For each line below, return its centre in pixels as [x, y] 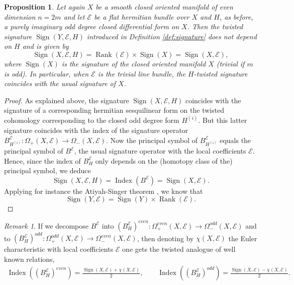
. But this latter [223, 120]
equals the [235, 140]
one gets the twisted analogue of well [179, 249]
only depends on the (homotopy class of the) [164, 160]
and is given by [45, 46]
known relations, [29, 259]
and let [74, 16]
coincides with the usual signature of [60, 83]
